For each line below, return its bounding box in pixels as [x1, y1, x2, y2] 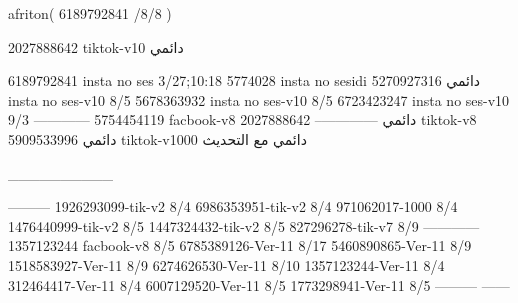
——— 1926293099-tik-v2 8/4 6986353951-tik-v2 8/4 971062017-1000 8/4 [8, 196, 458, 217]
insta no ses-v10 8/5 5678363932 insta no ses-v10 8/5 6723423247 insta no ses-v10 [8, 89, 510, 110]
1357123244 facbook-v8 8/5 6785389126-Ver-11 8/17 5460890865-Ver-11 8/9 [8, 235, 472, 256]
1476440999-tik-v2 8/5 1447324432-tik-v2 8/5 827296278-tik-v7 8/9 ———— [8, 215, 480, 236]
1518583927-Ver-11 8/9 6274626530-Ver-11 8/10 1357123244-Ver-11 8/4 [8, 254, 445, 275]
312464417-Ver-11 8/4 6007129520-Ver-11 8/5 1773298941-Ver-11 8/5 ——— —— [8, 274, 510, 295]
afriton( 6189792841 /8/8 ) [8, 3, 172, 23]
